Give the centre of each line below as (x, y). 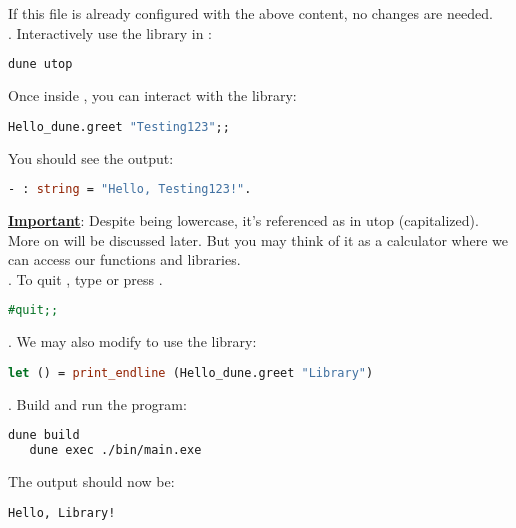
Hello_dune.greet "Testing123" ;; (119, 126)
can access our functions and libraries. (124, 259)
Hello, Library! (62, 512)
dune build (44, 435)
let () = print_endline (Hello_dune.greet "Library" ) (191, 372)
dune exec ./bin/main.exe (115, 450)
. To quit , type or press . (85, 278)
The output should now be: (91, 481)
